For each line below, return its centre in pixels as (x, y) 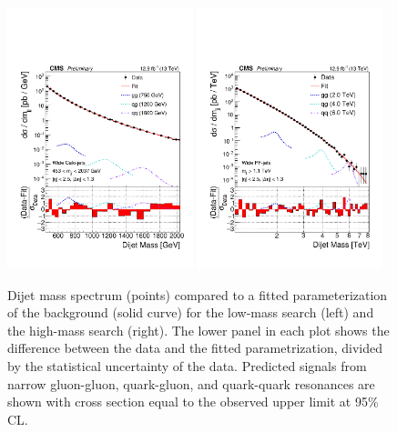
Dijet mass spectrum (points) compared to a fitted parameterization (198, 294)
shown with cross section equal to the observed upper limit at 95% (193, 402)
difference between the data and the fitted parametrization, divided (195, 348)
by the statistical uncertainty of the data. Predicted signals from (187, 365)
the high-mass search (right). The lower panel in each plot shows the (198, 330)
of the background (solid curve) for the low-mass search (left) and (191, 312)
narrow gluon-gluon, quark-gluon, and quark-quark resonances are (191, 383)
